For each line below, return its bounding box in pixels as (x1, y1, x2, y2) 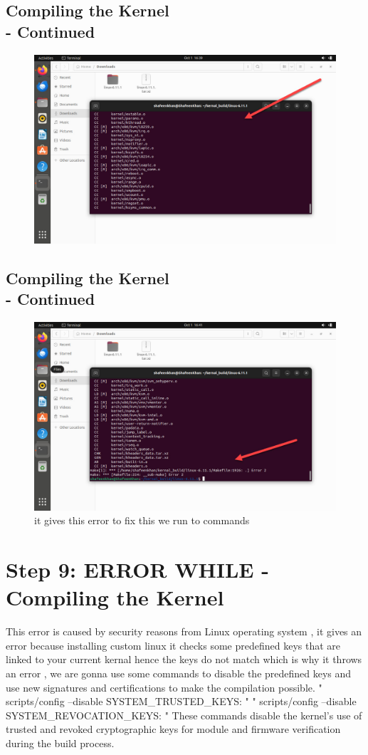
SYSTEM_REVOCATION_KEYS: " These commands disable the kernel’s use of (6, 707, 362, 722)
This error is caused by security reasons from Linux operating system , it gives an (6, 624, 362, 639)
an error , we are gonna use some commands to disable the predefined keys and (6, 666, 352, 681)
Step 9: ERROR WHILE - (6, 555, 269, 584)
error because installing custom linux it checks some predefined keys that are (6, 637, 341, 652)
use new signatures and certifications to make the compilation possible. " (6, 679, 322, 694)
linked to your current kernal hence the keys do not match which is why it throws (6, 652, 362, 667)
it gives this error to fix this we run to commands (34, 513, 250, 528)
